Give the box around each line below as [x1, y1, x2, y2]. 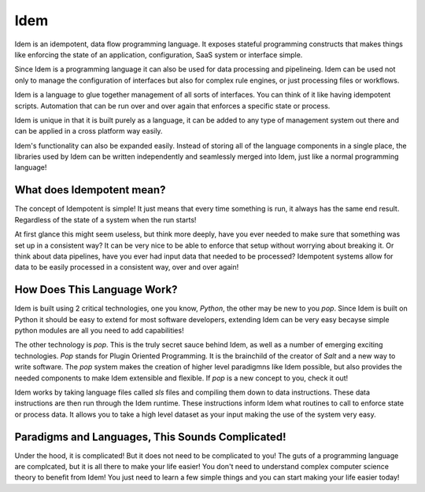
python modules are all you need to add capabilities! [14, 326, 184, 335]
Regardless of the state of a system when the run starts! [14, 215, 197, 224]
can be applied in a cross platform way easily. [14, 127, 163, 136]
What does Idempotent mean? [14, 183, 166, 196]
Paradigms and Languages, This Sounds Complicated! [14, 430, 286, 443]
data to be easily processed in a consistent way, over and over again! [14, 263, 239, 272]
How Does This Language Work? [14, 283, 178, 296]
